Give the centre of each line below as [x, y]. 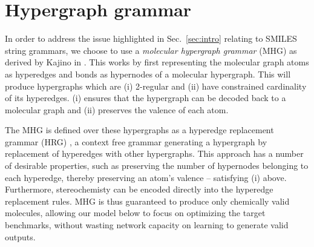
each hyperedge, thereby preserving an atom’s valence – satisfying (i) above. [146, 177]
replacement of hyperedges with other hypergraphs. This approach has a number [154, 153]
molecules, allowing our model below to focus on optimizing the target [135, 213]
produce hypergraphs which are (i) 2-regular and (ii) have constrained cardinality [156, 86]
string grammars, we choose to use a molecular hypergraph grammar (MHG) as [151, 50]
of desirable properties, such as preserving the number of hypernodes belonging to [157, 166]
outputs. [20, 236]
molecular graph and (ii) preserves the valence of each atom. [117, 109]
